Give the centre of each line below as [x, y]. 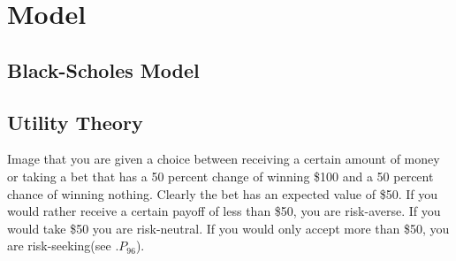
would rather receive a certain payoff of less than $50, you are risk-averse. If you [224, 211]
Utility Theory [75, 122]
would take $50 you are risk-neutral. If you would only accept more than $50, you [228, 228]
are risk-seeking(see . [63, 246]
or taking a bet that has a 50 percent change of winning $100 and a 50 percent [220, 176]
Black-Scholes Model [103, 69]
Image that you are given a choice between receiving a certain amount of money [224, 159]
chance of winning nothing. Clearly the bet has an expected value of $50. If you [223, 193]
